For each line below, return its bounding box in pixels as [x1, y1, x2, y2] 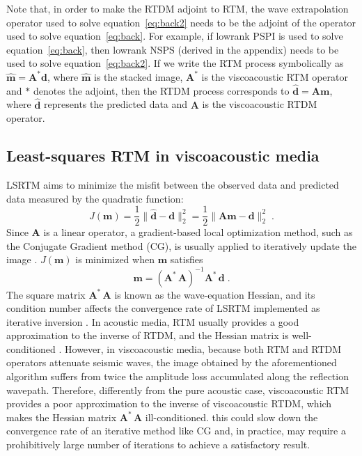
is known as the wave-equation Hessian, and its [114, 287, 315, 301]
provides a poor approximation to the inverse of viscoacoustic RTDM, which [6, 396, 332, 411]
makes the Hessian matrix [6, 409, 117, 424]
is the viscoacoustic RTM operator [201, 69, 348, 84]
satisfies [170, 252, 203, 267]
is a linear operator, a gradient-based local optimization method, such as [43, 225, 353, 239]
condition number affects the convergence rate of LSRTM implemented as [6, 301, 320, 315]
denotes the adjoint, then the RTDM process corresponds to [33, 83, 290, 97]
